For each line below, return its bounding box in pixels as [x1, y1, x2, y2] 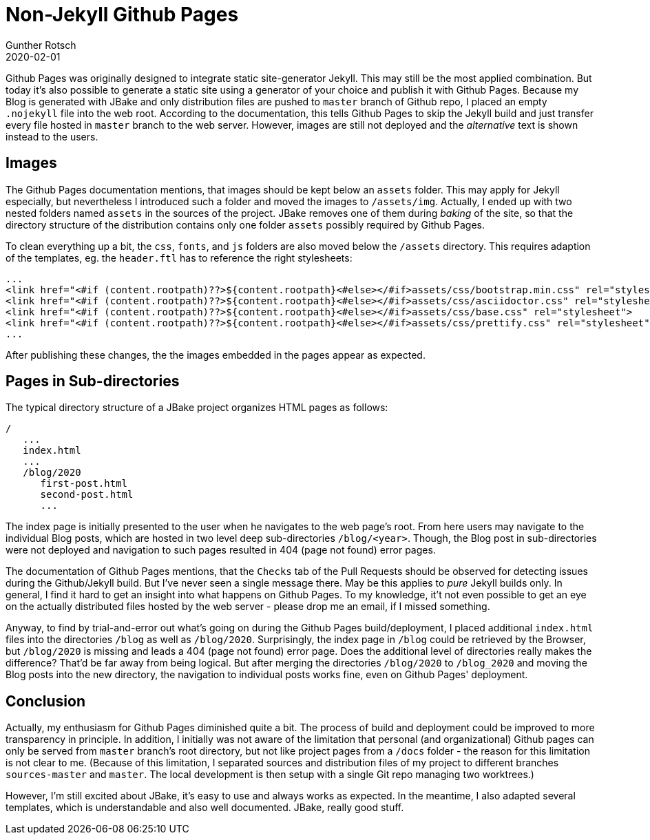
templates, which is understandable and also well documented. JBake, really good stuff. [6, 801, 404, 814]
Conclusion [6, 692, 86, 710]
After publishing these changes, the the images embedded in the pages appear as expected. [6, 348, 426, 361]
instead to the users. [6, 130, 98, 143]
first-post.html [40, 478, 128, 490]
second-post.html [40, 489, 134, 501]
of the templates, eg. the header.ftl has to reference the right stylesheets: [6, 251, 353, 264]
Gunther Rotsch [6, 39, 76, 51]
